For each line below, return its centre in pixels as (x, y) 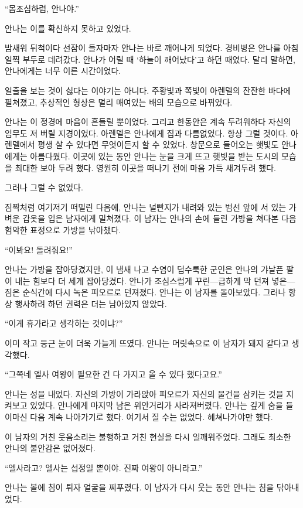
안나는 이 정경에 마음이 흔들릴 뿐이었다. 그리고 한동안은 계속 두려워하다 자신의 (148, 122)
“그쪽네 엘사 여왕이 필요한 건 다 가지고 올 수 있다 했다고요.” (113, 374)
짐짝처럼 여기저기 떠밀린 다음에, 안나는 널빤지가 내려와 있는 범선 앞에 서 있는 (146, 207)
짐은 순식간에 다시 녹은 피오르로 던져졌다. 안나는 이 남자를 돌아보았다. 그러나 (145, 292)
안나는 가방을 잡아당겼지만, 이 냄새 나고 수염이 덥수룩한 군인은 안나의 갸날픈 (144, 269)
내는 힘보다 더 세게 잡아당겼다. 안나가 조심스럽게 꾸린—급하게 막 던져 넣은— (155, 280)
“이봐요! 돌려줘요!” (39, 249)
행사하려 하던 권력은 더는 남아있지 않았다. (91, 303)
